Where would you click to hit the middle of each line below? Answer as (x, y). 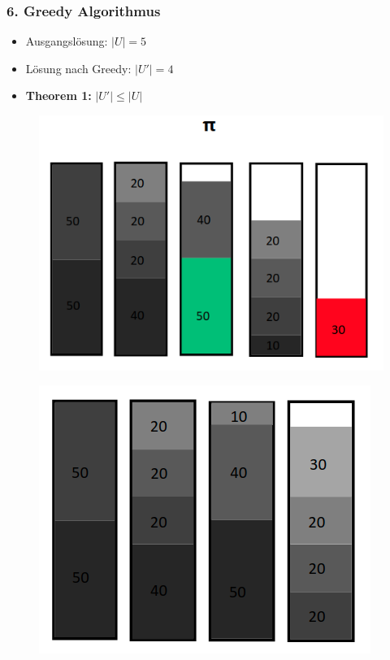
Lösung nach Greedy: (78, 68)
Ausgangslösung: (67, 41)
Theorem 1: (58, 96)
